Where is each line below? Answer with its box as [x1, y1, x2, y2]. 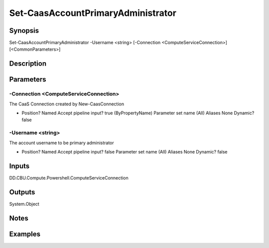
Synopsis [9, 26, 39, 35]
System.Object [9, 201, 39, 207]
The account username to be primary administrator [9, 140, 114, 146]
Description [9, 60, 47, 68]
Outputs [9, 188, 35, 196]
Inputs [9, 162, 30, 170]
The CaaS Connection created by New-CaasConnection [9, 101, 125, 107]
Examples [9, 230, 41, 238]
